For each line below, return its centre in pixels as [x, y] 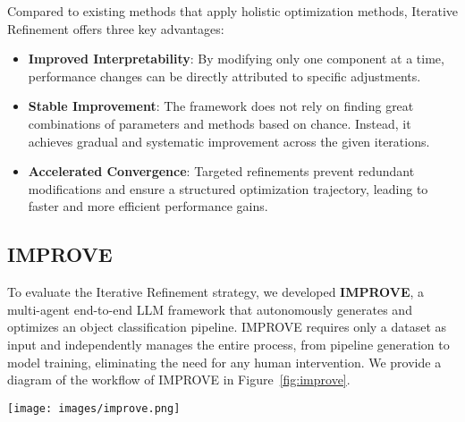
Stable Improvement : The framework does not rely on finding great [221, 106]
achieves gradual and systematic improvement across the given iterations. [229, 141]
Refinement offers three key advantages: [116, 28]
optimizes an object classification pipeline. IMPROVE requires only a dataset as [227, 327]
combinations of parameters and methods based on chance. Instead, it [220, 123]
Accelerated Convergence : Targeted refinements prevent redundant [221, 171]
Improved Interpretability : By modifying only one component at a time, [236, 59]
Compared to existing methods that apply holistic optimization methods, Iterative [233, 11]
